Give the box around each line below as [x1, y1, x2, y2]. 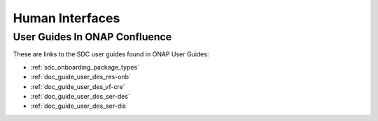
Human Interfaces [13, 10, 120, 26]
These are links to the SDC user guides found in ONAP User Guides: [13, 50, 209, 58]
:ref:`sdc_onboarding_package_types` [30, 63, 140, 71]
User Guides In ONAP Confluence [13, 31, 172, 43]
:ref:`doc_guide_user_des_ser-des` [30, 92, 131, 100]
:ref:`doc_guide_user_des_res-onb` [30, 73, 131, 81]
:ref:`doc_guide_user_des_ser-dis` [30, 102, 129, 111]
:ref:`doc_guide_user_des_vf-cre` [30, 82, 125, 90]
